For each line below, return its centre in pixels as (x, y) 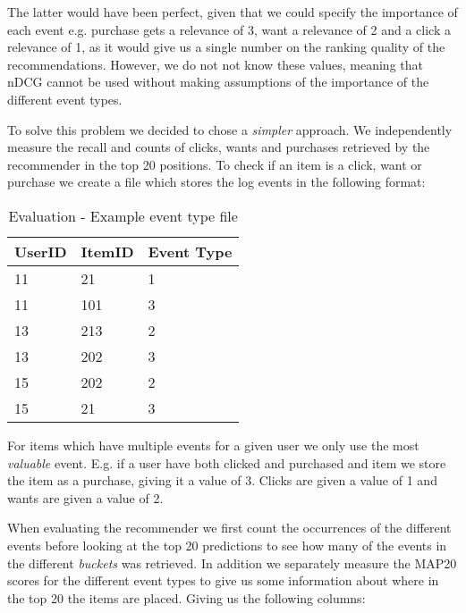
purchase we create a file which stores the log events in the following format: (216, 182)
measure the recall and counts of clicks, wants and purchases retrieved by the (219, 147)
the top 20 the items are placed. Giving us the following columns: (186, 597)
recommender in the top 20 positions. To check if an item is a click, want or (215, 164)
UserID (41, 251)
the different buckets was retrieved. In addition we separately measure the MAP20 (232, 563)
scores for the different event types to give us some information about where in (223, 580)
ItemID (107, 251)
